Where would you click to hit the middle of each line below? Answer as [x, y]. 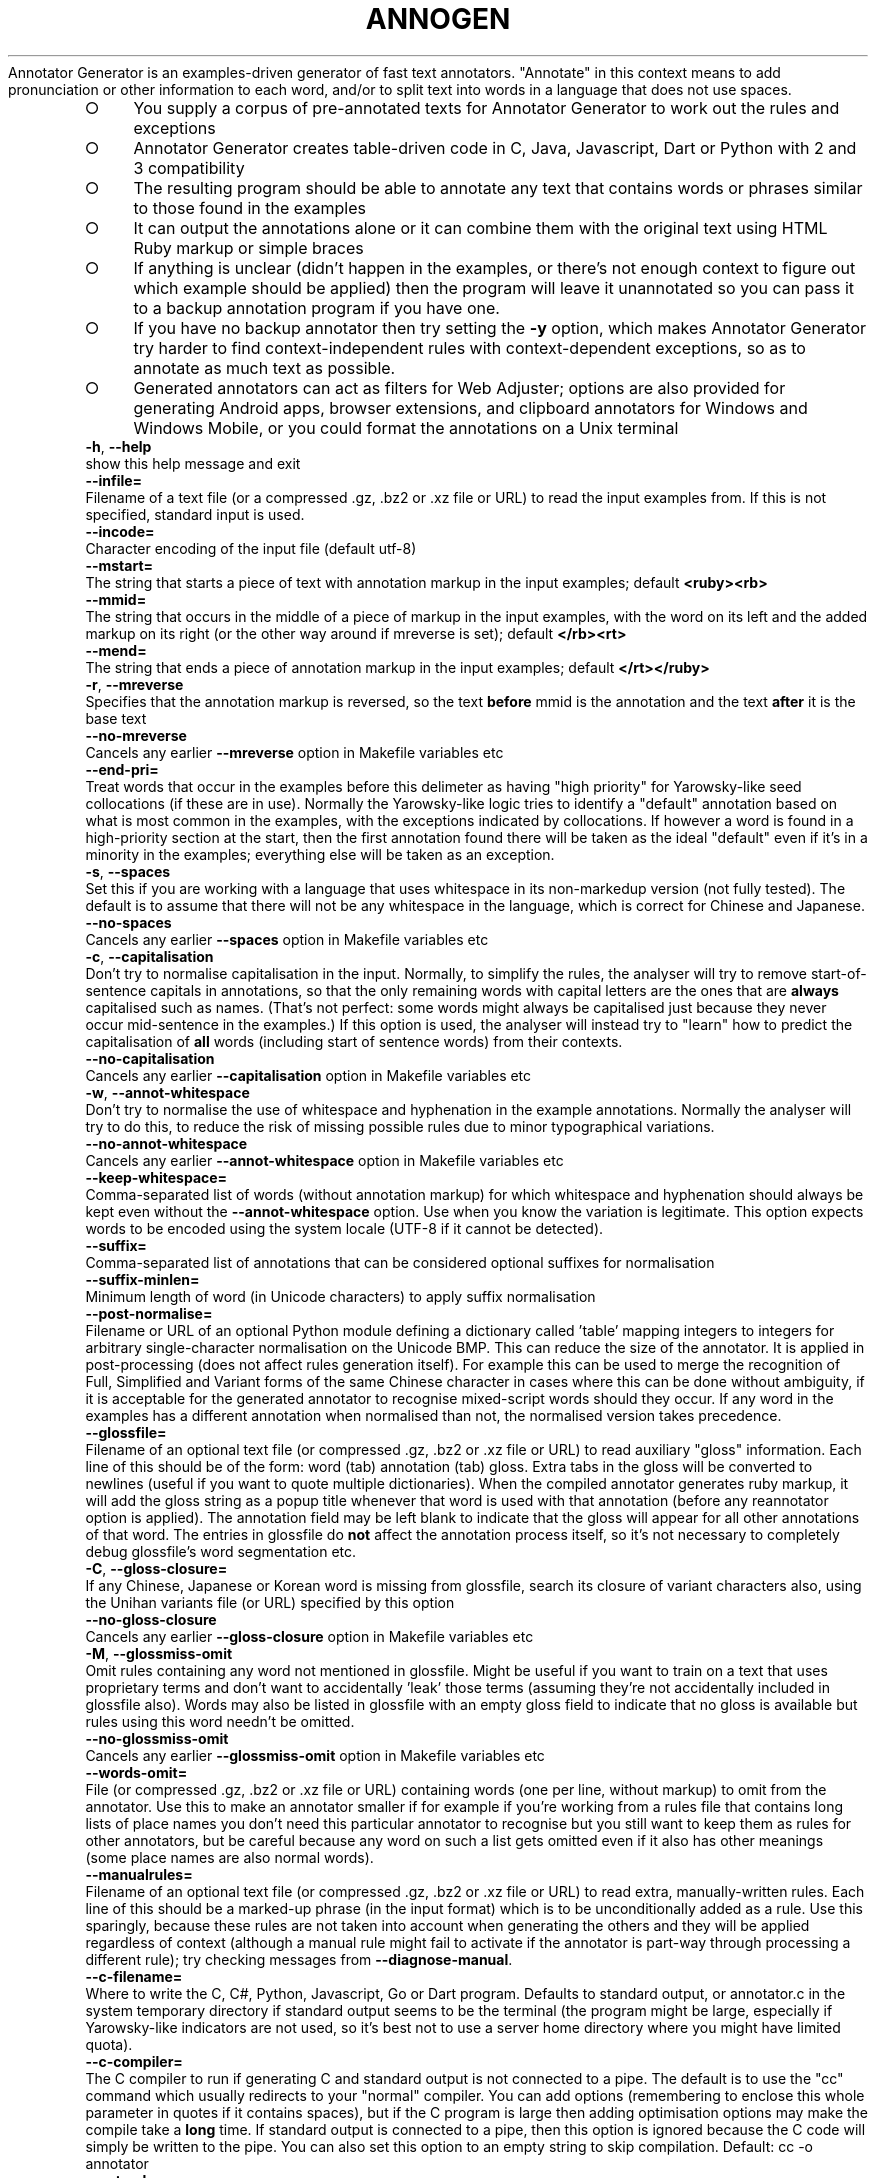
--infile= [114, 480]
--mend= [116, 650]
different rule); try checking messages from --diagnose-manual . [299, 1959]
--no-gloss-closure [151, 1619]
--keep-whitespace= [156, 1177]
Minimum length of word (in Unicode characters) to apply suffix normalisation [340, 1296]
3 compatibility [189, 167]
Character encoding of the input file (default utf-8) [251, 548]
